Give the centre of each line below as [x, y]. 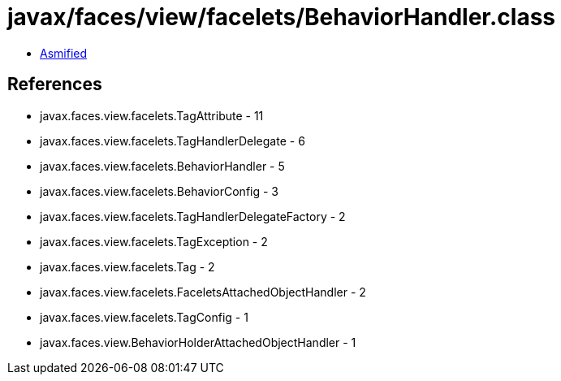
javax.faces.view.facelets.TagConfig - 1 [144, 317]
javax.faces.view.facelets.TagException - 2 [154, 241]
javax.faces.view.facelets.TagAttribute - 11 [152, 115]
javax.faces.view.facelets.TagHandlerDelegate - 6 [173, 141]
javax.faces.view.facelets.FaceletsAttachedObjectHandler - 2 [203, 292]
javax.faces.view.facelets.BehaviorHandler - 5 [162, 166]
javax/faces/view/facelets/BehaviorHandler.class [282, 17]
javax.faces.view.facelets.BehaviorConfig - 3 [160, 191]
